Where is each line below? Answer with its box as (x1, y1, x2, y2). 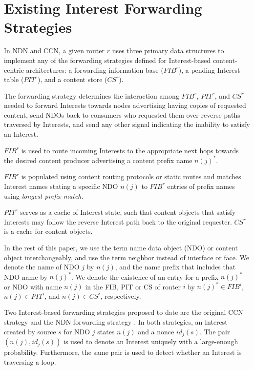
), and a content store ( (38, 74, 107, 84)
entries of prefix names (167, 181, 235, 191)
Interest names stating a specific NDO (4, 181, 118, 191)
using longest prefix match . (4, 190, 84, 201)
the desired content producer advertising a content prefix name (4, 155, 192, 165)
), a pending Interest (178, 64, 240, 75)
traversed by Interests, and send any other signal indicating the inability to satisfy (4, 119, 250, 129)
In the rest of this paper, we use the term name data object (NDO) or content (4, 242, 238, 252)
